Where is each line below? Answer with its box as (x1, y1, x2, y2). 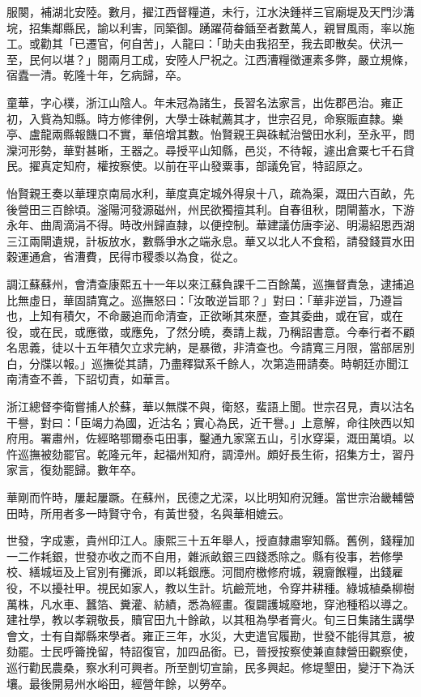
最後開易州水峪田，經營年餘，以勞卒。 (28, 674, 233, 691)
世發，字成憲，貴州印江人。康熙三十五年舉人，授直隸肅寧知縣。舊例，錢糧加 (6, 532, 415, 549)
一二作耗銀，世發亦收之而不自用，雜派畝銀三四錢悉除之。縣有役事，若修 (6, 547, 392, 564)
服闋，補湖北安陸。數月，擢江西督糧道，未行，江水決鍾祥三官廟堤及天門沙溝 (6, 3, 415, 19)
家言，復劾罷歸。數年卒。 (6, 461, 142, 478)
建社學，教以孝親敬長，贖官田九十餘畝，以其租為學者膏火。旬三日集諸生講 (6, 611, 403, 628)
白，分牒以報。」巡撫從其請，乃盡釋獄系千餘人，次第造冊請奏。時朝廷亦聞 (6, 354, 398, 371)
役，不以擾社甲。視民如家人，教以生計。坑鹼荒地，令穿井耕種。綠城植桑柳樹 (6, 579, 415, 596)
